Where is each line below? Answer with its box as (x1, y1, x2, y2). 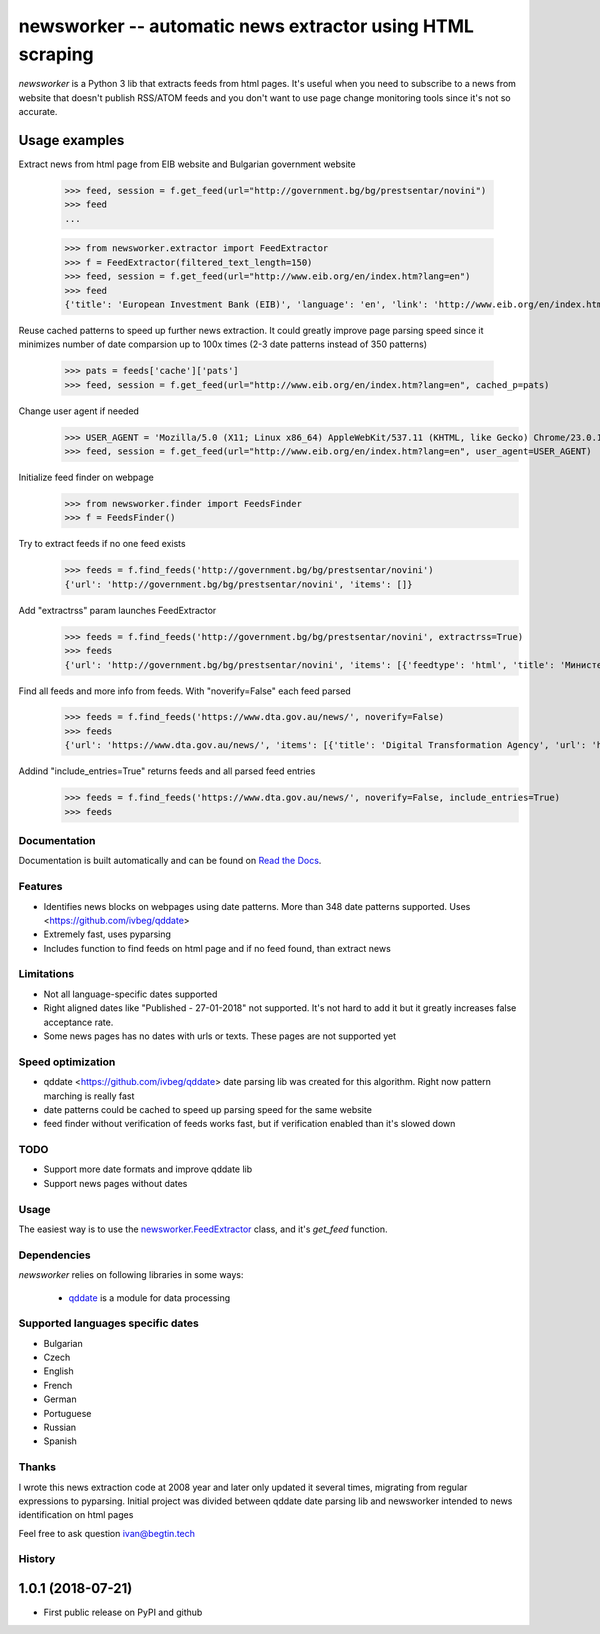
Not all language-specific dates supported (43, 988, 218, 1000)
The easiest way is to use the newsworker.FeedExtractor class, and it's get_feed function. (18, 1223, 388, 1235)
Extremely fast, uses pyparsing (43, 928, 172, 940)
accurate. (18, 106, 58, 118)
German (43, 1393, 77, 1405)
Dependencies (18, 1248, 92, 1262)
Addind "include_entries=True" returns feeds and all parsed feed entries (18, 765, 316, 777)
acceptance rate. (43, 1016, 114, 1028)
